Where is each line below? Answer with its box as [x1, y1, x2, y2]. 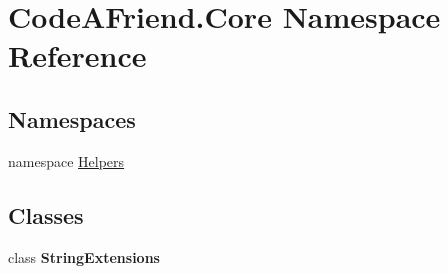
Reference [8, 35, 147, 76]
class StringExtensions [8, 246, 160, 267]
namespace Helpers [8, 150, 125, 171]
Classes [8, 199, 84, 230]
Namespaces [8, 103, 136, 134]
